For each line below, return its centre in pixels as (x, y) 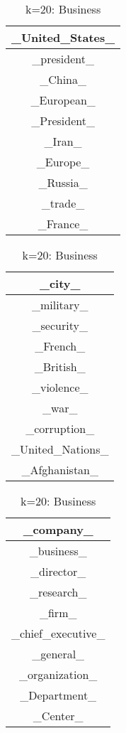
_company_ (58, 529)
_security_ (60, 325)
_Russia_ (63, 182)
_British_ (60, 366)
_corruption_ (60, 428)
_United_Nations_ (60, 449)
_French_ (60, 346)
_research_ (58, 592)
